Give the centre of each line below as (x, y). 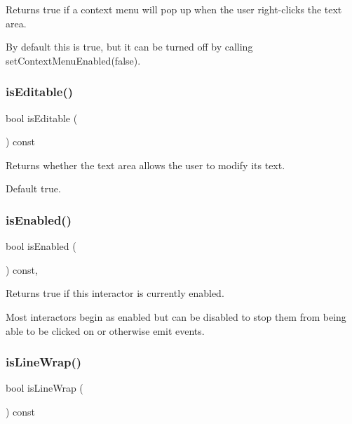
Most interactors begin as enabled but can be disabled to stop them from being (176, 316)
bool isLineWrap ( (45, 388)
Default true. (33, 188)
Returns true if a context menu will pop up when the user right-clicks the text (174, 9)
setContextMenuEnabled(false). (73, 60)
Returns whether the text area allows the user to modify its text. (145, 165)
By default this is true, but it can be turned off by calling (129, 47)
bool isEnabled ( (41, 246)
